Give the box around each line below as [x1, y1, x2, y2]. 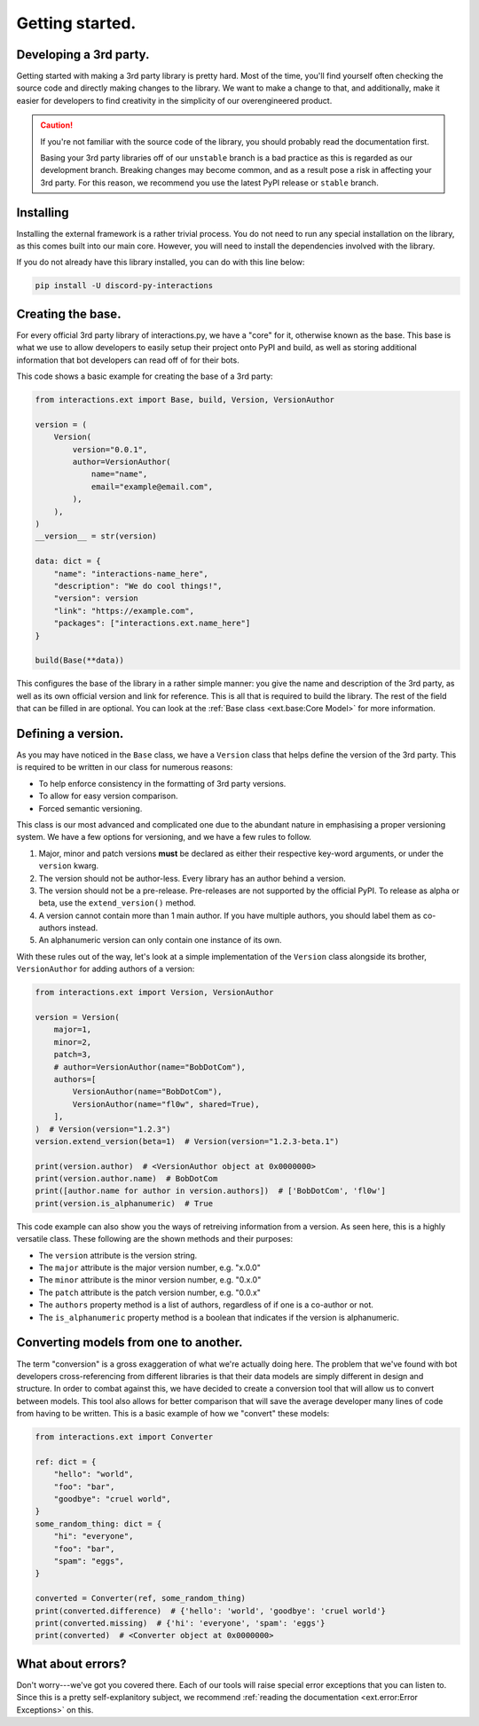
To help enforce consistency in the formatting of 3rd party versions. [38, 778, 287, 788]
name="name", [90, 469, 148, 479]
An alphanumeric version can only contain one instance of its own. [38, 935, 283, 945]
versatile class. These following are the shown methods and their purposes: [16, 1234, 293, 1244]
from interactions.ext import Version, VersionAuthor [35, 987, 274, 998]
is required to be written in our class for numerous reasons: [16, 762, 233, 773]
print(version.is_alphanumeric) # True [35, 1198, 213, 1208]
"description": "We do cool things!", [53, 581, 223, 591]
